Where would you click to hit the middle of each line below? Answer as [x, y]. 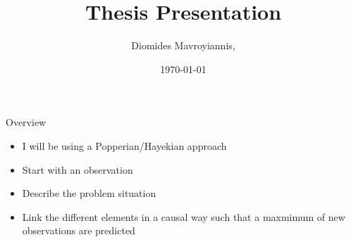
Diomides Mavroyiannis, [183, 45]
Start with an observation [78, 169]
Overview [26, 122]
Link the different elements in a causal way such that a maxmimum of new [184, 216]
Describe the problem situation [89, 193]
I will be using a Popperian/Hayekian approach [124, 145]
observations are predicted [79, 230]
